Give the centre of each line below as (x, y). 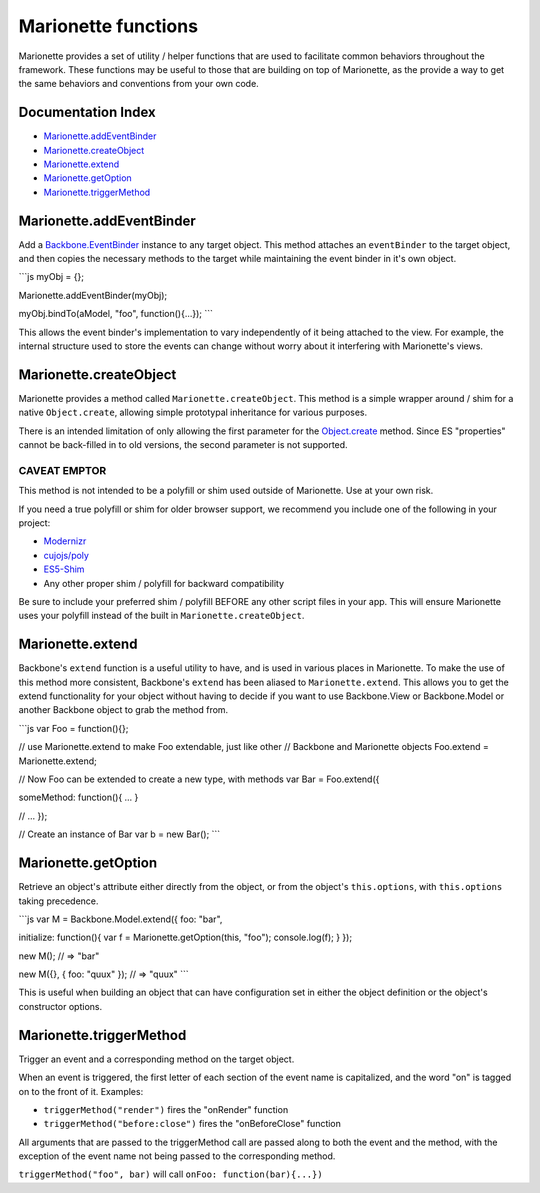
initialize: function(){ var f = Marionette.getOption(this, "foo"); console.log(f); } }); (185, 937)
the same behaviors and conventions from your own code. (138, 84)
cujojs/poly (66, 555)
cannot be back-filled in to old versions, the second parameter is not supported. (183, 445)
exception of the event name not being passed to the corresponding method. (177, 1156)
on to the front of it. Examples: (81, 1091)
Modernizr (65, 541)
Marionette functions (108, 26)
